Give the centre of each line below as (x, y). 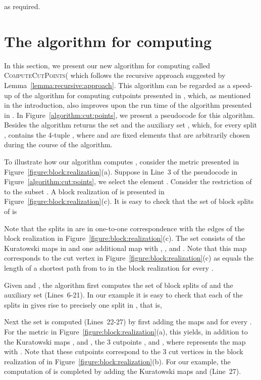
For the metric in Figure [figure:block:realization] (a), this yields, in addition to (126, 331)
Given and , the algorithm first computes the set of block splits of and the (119, 285)
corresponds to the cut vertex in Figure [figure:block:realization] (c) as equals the (129, 258)
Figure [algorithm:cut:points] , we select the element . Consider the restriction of (128, 181)
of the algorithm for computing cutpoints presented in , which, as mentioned (133, 95)
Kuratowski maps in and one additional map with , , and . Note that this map (125, 248)
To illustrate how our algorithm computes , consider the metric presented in (122, 162)
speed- (243, 85)
